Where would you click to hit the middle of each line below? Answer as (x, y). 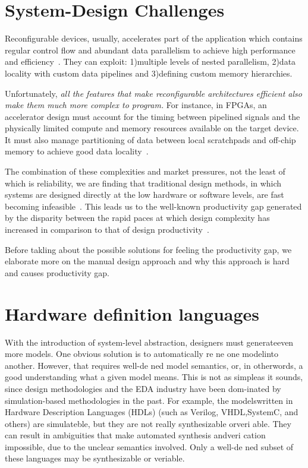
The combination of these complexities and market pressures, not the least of (145, 171)
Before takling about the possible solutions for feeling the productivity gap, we (148, 249)
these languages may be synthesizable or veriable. (95, 458)
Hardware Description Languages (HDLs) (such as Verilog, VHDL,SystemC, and (152, 412)
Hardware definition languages (132, 313)
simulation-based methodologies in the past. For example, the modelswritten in (149, 400)
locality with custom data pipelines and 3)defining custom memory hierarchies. (149, 73)
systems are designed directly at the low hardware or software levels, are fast (144, 195)
